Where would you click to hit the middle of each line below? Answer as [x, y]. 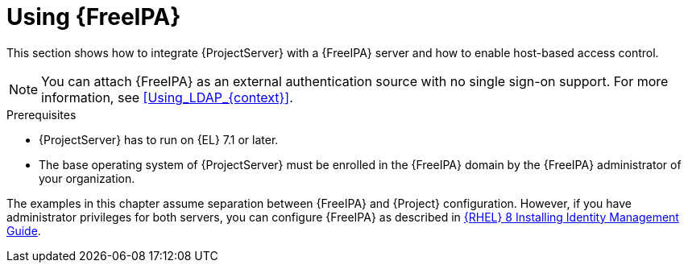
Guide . [24, 230]
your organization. [87, 178]
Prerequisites [41, 114]
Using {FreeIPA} [94, 17]
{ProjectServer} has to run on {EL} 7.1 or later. [159, 139]
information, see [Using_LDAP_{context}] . [167, 97]
